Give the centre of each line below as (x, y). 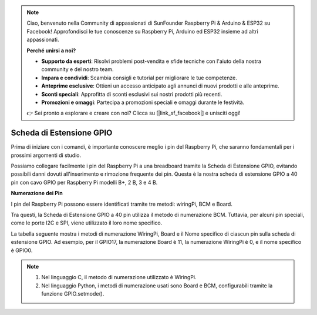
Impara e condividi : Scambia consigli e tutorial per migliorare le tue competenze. (139, 78)
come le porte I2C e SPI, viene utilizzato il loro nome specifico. (87, 223)
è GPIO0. (22, 250)
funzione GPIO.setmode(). (73, 294)
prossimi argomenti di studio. (46, 155)
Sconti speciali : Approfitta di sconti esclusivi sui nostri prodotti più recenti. (132, 94)
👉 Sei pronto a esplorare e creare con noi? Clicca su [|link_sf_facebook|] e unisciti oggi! (134, 113)
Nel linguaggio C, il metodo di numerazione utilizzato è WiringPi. (119, 277)
